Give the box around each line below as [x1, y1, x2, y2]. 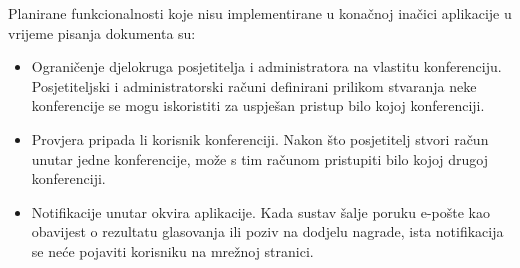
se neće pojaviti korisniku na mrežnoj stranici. [31, 240, 314, 261]
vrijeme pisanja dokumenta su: [8, 22, 196, 43]
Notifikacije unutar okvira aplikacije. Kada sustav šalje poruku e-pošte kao [31, 201, 490, 222]
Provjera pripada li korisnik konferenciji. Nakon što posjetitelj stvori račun [31, 128, 489, 149]
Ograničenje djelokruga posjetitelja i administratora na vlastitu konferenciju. [31, 56, 502, 77]
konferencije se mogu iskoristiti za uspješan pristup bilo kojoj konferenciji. [31, 95, 485, 116]
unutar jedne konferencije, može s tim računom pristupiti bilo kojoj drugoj [31, 148, 488, 169]
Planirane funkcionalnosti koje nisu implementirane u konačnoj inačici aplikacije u [8, 3, 512, 23]
